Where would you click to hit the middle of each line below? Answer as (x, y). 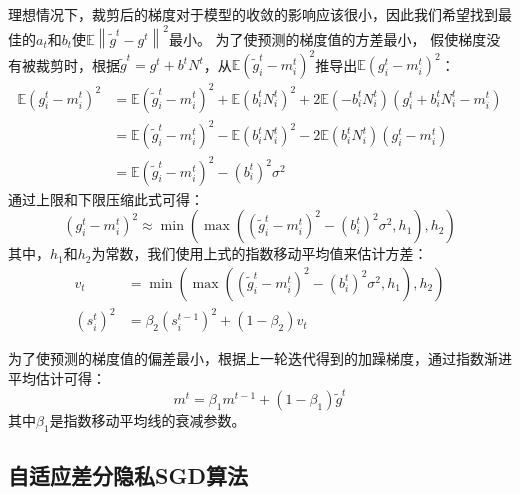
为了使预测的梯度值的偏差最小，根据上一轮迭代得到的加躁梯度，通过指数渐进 (260, 358)
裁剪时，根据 (77, 64)
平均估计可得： (57, 377)
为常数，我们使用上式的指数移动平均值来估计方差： (259, 253)
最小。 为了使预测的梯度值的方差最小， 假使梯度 (327, 38)
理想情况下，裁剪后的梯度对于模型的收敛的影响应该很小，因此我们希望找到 (253, 14)
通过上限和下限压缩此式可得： (106, 198)
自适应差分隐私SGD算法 (128, 475)
